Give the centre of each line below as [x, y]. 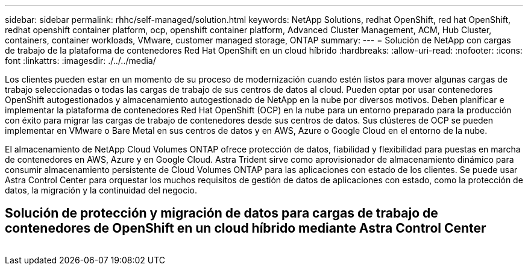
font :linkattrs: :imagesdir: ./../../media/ [80, 61]
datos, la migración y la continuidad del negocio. [101, 190]
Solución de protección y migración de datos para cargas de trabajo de [222, 213]
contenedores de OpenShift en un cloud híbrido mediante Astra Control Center [246, 228]
